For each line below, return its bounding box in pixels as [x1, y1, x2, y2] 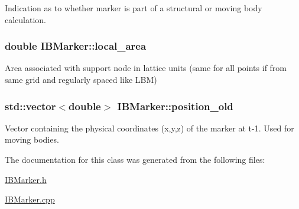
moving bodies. [5, 133, 59, 146]
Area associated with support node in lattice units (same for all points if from [5, 62, 287, 74]
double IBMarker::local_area [5, 38, 147, 53]
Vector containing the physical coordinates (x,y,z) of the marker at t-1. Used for [5, 121, 294, 134]
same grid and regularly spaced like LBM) [5, 73, 157, 85]
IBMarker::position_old [117, 98, 233, 113]
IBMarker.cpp [5, 193, 55, 205]
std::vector [5, 98, 56, 113]
